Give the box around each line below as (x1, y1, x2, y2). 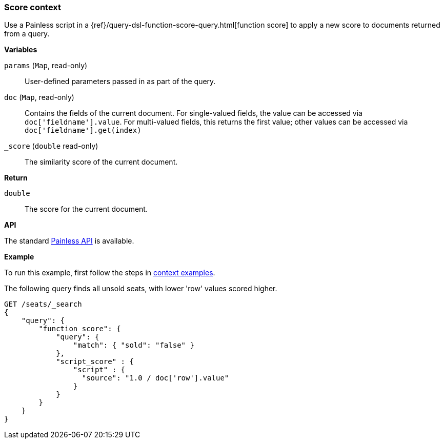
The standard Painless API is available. (4, 236, 134, 246)
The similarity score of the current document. (25, 157, 178, 167)
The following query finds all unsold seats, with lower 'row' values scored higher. (4, 284, 277, 293)
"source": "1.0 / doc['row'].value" (82, 374, 229, 382)
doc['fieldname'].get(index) (25, 126, 142, 135)
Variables (4, 45, 37, 54)
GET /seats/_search (4, 300, 82, 309)
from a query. (4, 29, 50, 38)
